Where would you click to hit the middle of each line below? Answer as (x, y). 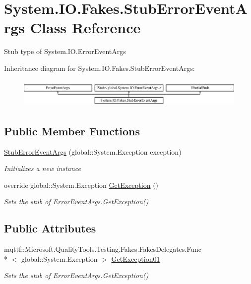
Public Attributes (50, 228)
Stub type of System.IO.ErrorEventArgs (65, 51)
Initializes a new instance (42, 168)
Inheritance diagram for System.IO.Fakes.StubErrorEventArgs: (99, 68)
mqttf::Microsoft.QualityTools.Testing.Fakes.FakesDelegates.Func (103, 249)
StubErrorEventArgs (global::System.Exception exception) (93, 151)
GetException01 (136, 258)
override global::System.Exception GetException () (81, 185)
